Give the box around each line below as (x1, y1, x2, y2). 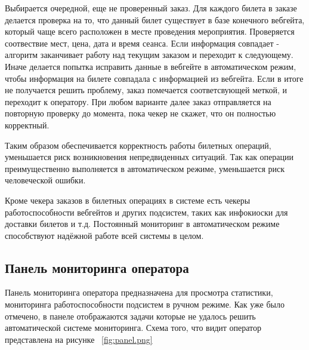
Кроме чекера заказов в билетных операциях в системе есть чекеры (5, 194, 251, 206)
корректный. (5, 118, 50, 131)
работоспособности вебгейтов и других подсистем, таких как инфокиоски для (5, 205, 288, 218)
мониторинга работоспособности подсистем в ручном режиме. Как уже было (5, 298, 285, 311)
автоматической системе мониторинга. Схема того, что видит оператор (5, 321, 262, 334)
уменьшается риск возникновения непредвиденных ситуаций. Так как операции (5, 151, 293, 163)
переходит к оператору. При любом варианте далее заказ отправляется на (5, 95, 271, 108)
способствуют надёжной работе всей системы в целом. (5, 229, 204, 241)
